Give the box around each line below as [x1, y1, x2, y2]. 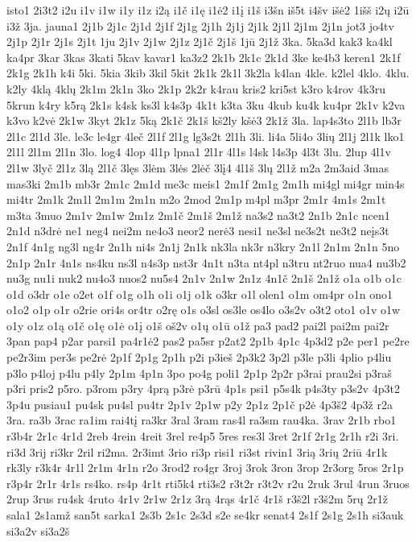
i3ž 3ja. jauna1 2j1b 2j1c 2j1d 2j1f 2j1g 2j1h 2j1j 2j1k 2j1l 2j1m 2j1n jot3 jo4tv [6, 17, 394, 34]
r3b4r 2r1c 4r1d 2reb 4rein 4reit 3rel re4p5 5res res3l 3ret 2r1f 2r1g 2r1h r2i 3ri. [6, 428, 399, 445]
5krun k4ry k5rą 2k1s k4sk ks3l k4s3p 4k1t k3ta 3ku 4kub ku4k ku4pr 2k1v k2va [6, 96, 406, 113]
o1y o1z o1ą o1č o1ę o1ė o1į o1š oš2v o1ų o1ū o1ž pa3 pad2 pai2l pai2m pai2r [6, 317, 389, 333]
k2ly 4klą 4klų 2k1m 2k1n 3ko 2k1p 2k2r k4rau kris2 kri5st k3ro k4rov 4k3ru [6, 80, 386, 97]
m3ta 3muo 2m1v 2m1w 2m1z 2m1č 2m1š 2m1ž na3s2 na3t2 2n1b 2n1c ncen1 [6, 206, 390, 223]
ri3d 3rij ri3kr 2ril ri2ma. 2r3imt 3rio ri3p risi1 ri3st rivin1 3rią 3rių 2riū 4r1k [6, 443, 388, 460]
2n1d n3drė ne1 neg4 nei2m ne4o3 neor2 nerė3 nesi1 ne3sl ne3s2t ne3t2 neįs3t [6, 222, 389, 239]
